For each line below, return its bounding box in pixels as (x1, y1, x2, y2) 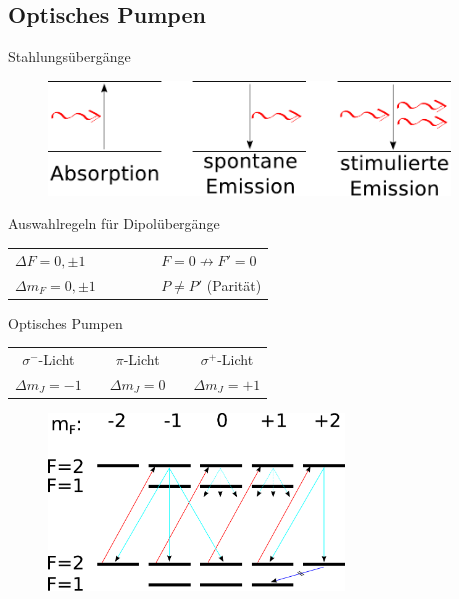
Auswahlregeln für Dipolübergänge (8, 213, 220, 234)
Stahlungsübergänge (8, 46, 131, 67)
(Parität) (206, 274, 262, 295)
